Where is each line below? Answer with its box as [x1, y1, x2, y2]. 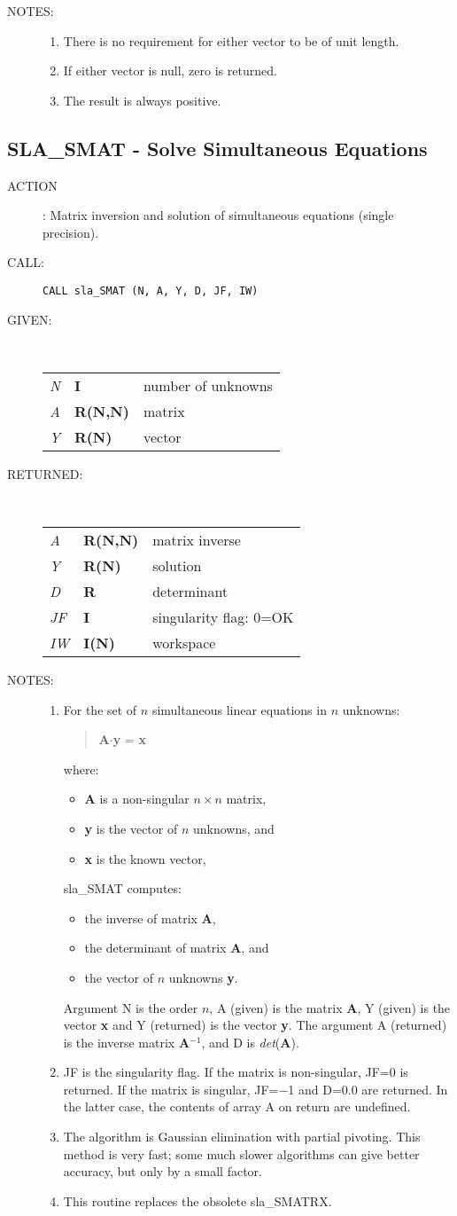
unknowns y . [168, 968, 238, 986]
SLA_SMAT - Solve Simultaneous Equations [7, 134, 428, 161]
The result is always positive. [63, 90, 221, 109]
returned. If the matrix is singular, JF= [63, 1079, 279, 1098]
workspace [152, 632, 216, 653]
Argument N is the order [63, 998, 198, 1016]
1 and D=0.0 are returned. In [288, 1079, 448, 1098]
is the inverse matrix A [63, 1032, 190, 1051]
